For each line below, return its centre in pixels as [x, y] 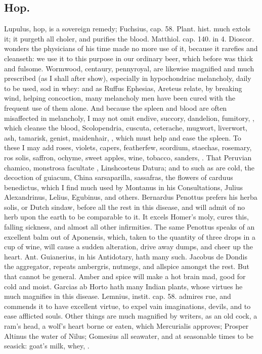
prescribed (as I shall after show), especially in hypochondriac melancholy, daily [128, 78]
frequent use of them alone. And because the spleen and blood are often [116, 107]
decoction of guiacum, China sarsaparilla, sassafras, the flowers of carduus [119, 177]
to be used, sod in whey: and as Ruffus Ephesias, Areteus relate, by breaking [123, 88]
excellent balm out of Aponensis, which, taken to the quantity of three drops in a [130, 236]
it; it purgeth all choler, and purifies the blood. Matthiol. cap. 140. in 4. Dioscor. [129, 38]
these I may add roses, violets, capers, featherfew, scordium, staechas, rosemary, [128, 147]
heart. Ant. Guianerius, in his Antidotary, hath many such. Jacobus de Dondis [126, 256]
